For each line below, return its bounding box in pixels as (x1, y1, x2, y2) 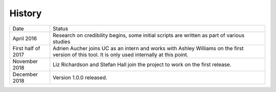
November (12, 57, 38, 65)
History (9, 8, 42, 19)
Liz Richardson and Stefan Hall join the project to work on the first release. (53, 61, 232, 68)
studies (53, 38, 71, 45)
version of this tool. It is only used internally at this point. (53, 51, 189, 58)
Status (53, 25, 68, 32)
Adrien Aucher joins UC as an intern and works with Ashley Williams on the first (53, 45, 244, 52)
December (12, 71, 38, 78)
